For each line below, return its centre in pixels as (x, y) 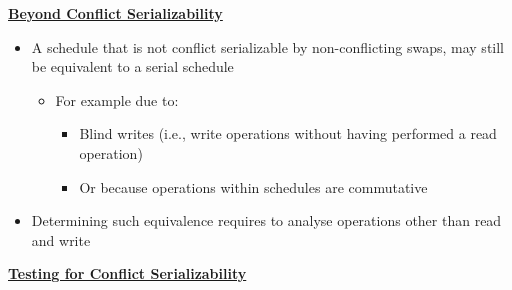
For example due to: (117, 99)
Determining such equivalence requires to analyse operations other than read (266, 220)
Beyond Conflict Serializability (115, 13)
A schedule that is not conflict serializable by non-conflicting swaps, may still (268, 46)
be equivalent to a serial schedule (132, 66)
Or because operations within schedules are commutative (253, 186)
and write (61, 239)
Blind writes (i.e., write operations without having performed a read (288, 133)
